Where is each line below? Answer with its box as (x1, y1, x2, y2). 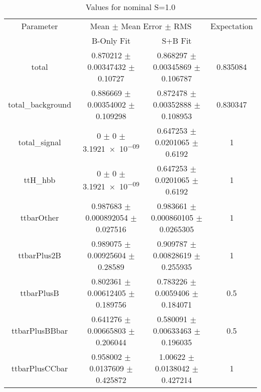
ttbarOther (20, 212, 59, 223)
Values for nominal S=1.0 (85, 1, 176, 13)
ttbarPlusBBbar (11, 325, 68, 336)
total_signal (18, 136, 61, 148)
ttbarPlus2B (18, 249, 61, 261)
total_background (8, 99, 71, 110)
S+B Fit (162, 35, 192, 46)
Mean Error (121, 20, 163, 32)
